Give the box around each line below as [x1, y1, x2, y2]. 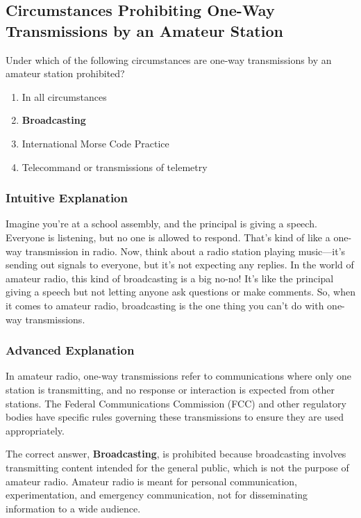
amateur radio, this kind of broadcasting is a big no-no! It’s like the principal [6, 270, 334, 285]
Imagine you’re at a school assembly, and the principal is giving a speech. [6, 216, 317, 231]
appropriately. [6, 423, 65, 437]
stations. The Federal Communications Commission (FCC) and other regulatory [6, 396, 346, 410]
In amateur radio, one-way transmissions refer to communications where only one [6, 369, 351, 383]
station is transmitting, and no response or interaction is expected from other [6, 382, 335, 396]
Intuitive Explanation [6, 189, 128, 207]
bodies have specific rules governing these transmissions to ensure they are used [6, 410, 344, 424]
